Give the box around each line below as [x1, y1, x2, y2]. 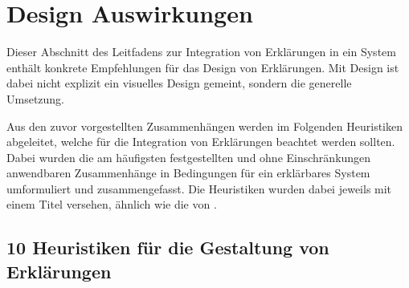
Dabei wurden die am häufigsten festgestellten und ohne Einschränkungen [6, 148, 371, 165]
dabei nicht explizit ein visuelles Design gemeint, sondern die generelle [6, 75, 352, 91]
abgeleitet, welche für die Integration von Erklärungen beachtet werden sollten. [6, 133, 395, 150]
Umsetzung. [6, 90, 65, 107]
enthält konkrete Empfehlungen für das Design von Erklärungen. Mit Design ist [6, 59, 399, 75]
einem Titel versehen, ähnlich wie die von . [6, 196, 217, 213]
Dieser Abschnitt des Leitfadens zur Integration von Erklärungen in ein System [6, 43, 396, 60]
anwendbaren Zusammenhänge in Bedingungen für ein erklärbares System [6, 164, 370, 181]
